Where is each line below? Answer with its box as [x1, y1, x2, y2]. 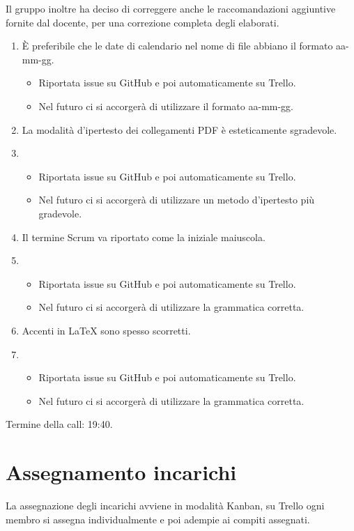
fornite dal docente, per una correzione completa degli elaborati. [6, 15, 279, 29]
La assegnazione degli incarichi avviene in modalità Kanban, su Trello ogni [6, 498, 325, 512]
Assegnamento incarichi [6, 458, 237, 486]
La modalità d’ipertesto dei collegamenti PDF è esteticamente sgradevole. [22, 122, 337, 137]
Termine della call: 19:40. [6, 417, 113, 431]
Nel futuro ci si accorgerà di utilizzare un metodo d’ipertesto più [38, 192, 315, 207]
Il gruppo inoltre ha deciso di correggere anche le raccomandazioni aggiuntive [6, 1, 336, 15]
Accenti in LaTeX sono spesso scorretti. [22, 323, 191, 337]
